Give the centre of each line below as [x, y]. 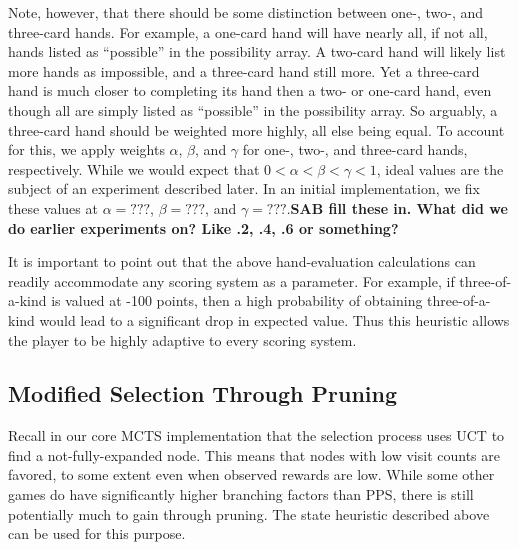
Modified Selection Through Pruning [203, 393]
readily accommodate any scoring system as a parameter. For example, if [231, 280]
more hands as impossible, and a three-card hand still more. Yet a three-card [244, 70]
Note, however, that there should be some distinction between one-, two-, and [246, 12]
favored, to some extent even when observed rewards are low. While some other [251, 474]
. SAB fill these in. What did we [397, 207]
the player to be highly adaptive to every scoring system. [182, 339]
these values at [53, 207]
